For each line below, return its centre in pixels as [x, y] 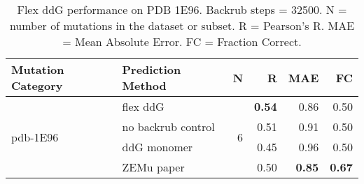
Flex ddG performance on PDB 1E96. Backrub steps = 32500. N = [182, 9]
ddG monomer [157, 147]
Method [144, 85]
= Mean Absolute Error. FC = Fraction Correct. [182, 41]
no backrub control [168, 127]
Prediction [152, 69]
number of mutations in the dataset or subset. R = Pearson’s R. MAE [182, 25]
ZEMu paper [153, 167]
